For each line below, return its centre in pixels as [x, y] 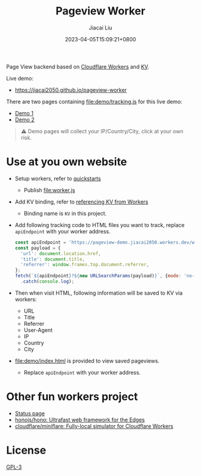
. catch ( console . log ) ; [48, 282]
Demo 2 [25, 119]
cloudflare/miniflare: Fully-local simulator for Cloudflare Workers [94, 426]
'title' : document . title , [53, 259]
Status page [30, 413]
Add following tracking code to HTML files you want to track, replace [100, 225]
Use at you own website [67, 162]
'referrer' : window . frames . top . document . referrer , [85, 265]
